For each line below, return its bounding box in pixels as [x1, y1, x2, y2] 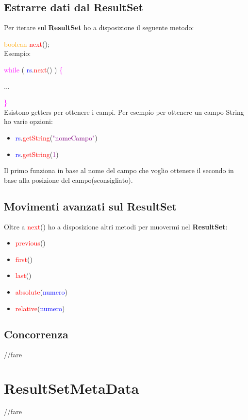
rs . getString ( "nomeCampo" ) [15, 132, 98, 142]
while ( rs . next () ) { [4, 64, 63, 74]
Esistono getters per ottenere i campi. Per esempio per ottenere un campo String [4, 106, 244, 117]
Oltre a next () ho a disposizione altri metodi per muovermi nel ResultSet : [4, 221, 228, 231]
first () [15, 254, 33, 264]
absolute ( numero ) [15, 286, 67, 297]
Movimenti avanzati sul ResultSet [4, 198, 177, 213]
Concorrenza [4, 327, 68, 342]
